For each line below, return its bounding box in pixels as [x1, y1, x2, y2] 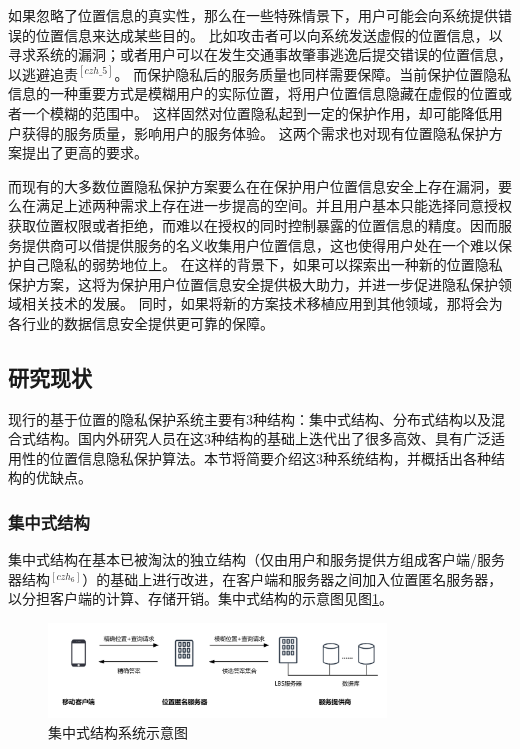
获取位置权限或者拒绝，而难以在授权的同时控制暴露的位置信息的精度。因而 [8, 214, 498, 235]
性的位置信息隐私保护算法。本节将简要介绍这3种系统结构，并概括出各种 [21, 447, 491, 468]
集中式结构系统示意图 [48, 721, 188, 742]
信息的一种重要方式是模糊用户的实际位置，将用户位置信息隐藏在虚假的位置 [8, 83, 498, 104]
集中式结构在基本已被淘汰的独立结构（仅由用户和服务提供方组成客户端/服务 [8, 549, 505, 570]
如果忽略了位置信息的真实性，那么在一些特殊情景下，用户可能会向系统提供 [8, 5, 498, 25]
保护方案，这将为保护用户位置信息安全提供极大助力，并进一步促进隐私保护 [8, 273, 498, 294]
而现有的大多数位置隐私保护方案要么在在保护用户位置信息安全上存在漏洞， [8, 175, 498, 196]
